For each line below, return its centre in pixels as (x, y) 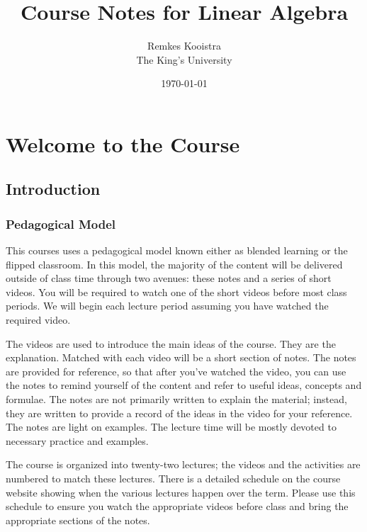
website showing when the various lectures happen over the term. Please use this (181, 492)
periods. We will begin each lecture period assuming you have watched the (167, 306)
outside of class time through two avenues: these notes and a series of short (169, 278)
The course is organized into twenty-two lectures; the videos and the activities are (183, 464)
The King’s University (184, 59)
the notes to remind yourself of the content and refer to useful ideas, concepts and (184, 385)
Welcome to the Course (123, 143)
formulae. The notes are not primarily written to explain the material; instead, (176, 399)
